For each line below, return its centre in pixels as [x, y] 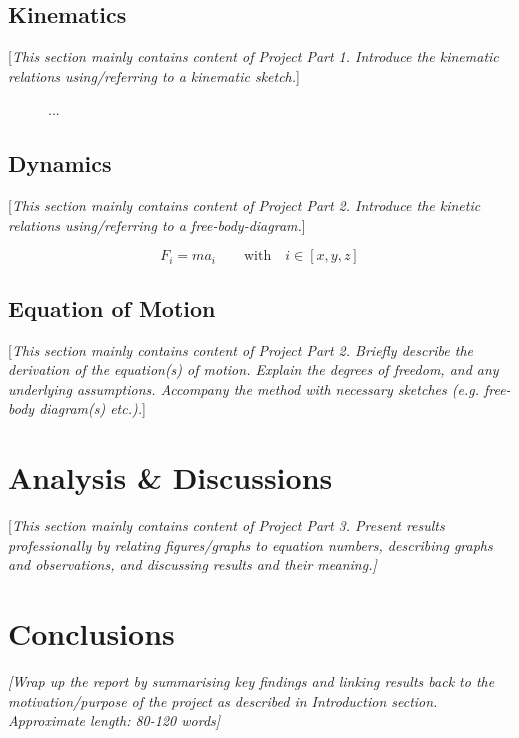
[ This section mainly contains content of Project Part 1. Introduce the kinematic [253, 56]
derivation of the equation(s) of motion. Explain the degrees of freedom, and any [253, 369]
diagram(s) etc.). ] [92, 408]
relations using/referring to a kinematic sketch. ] [154, 75]
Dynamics [60, 163]
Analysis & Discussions [170, 477]
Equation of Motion [112, 307]
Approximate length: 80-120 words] [114, 720]
